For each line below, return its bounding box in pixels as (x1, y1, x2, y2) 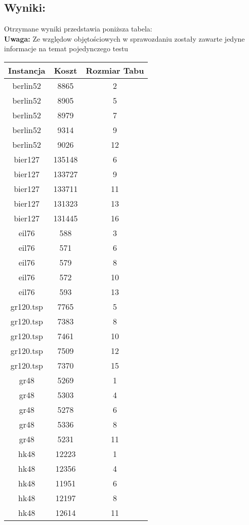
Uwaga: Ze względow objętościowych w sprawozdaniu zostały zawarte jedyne (4, 33, 245, 44)
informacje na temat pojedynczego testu (4, 43, 129, 54)
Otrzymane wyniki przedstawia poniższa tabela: (4, 23, 152, 34)
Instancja (8, 64, 46, 76)
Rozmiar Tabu (86, 64, 144, 76)
